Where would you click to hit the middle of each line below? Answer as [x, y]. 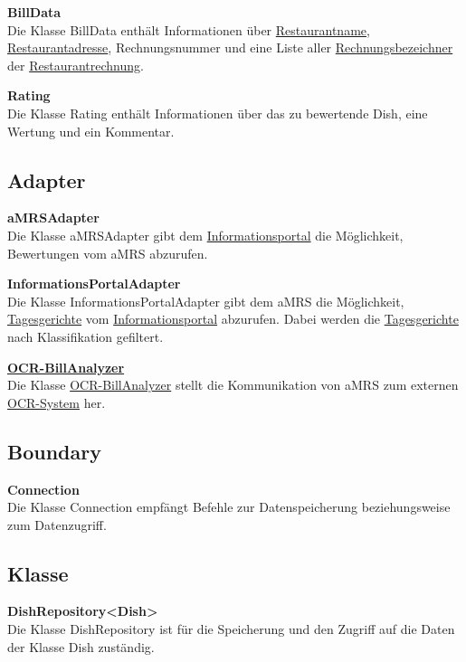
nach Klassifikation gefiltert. [86, 336]
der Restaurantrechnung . [76, 65]
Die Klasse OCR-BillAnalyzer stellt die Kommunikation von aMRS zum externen [233, 385]
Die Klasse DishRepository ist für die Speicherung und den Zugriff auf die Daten [231, 629]
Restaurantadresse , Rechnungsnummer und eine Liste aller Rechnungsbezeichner [230, 47]
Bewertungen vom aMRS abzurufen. [108, 253]
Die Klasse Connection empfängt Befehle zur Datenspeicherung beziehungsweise [229, 507]
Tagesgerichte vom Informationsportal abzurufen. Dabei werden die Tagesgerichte [233, 319]
